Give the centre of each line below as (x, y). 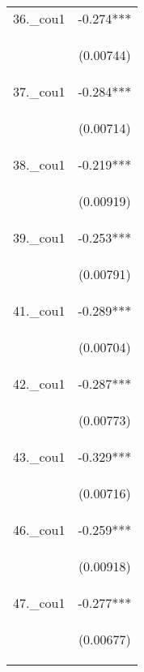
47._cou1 (39, 603)
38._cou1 (39, 164)
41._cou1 (39, 310)
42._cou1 (39, 383)
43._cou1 (39, 457)
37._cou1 (39, 91)
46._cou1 (39, 530)
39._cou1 (39, 237)
